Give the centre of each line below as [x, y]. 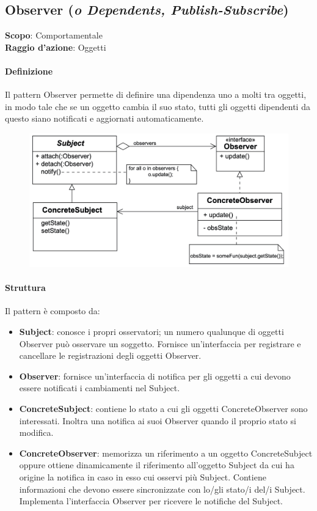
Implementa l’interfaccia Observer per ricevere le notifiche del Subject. [151, 501]
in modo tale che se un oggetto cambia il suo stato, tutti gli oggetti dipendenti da [158, 106]
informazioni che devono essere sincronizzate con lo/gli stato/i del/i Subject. [162, 489]
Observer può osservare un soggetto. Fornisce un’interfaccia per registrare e [160, 343]
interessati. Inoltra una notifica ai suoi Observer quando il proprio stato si [158, 420]
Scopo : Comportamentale [54, 35]
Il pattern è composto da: [53, 311]
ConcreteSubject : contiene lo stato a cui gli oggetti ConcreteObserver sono [163, 408]
